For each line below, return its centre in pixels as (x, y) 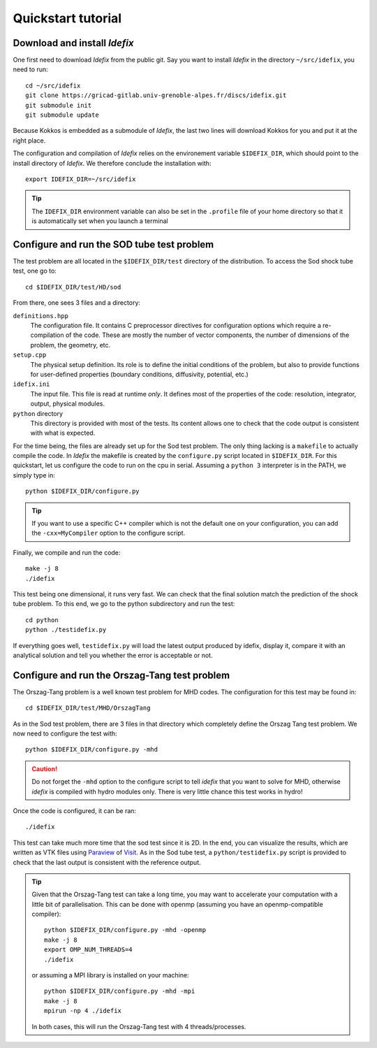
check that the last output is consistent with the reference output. (107, 862)
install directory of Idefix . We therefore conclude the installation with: (112, 163)
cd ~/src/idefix (53, 85)
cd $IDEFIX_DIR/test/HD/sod (73, 287)
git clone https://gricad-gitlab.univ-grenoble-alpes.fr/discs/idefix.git (156, 95)
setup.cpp (30, 355)
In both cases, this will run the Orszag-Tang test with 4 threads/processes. (139, 1026)
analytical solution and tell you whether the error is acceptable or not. (113, 655)
